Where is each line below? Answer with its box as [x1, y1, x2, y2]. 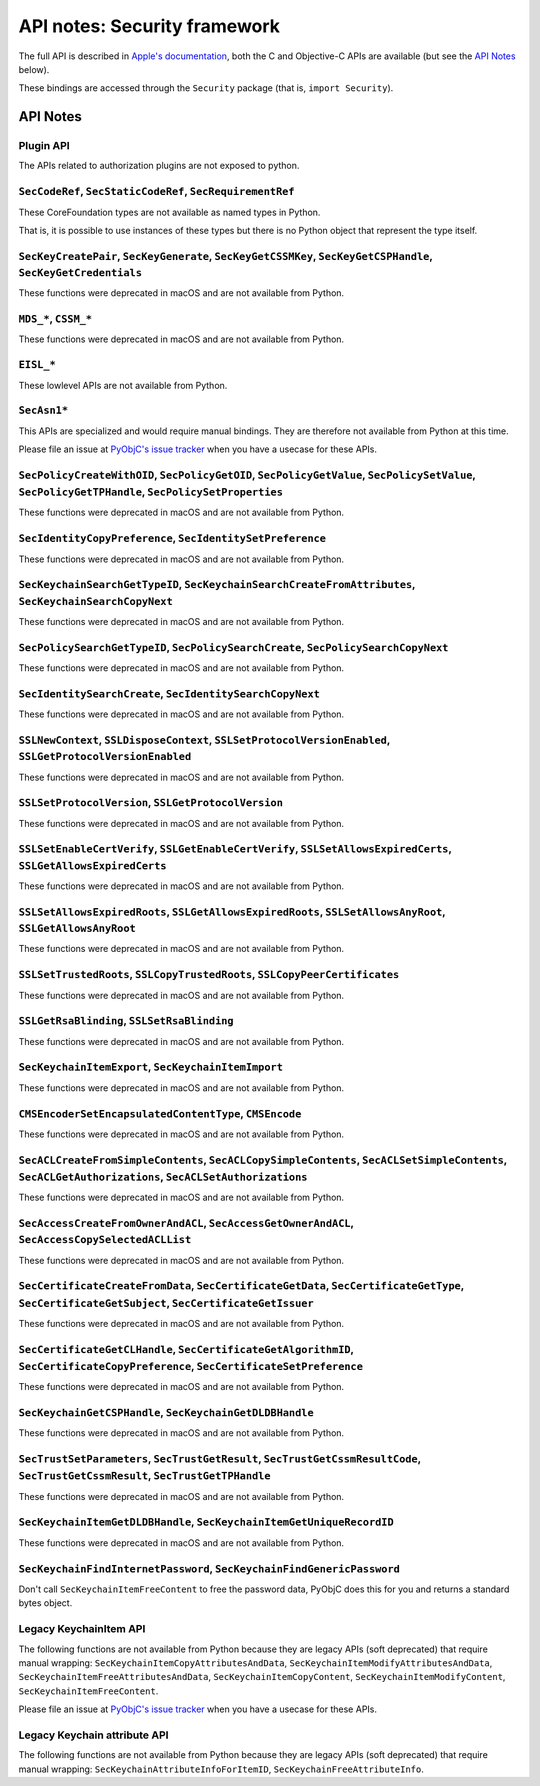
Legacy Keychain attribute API [18, 1728, 169, 1742]
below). [18, 63, 50, 75]
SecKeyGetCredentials [18, 266, 142, 279]
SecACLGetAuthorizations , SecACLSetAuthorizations [18, 1170, 308, 1184]
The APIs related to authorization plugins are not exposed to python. [18, 160, 300, 172]
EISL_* [18, 358, 57, 372]
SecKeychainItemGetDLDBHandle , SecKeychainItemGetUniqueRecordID [18, 1515, 394, 1529]
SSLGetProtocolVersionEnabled [18, 750, 192, 764]
